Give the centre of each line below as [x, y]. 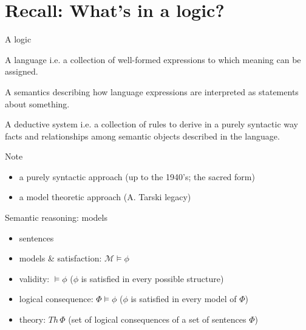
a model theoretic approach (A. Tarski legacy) [105, 197]
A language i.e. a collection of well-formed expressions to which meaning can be [153, 59]
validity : [34, 278]
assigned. [22, 71]
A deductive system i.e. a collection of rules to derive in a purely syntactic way [151, 124]
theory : [32, 319]
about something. [37, 103]
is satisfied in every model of [184, 299]
